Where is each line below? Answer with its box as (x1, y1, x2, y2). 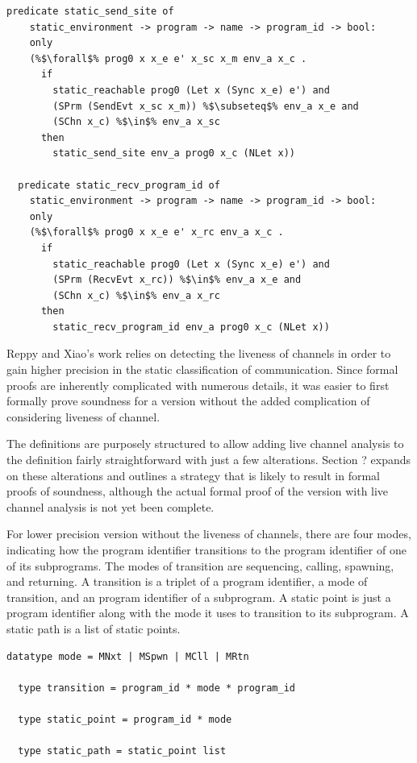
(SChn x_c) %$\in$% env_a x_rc (52, 289, 220, 301)
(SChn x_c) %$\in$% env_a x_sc (52, 116, 220, 128)
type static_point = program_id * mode (18, 713, 232, 725)
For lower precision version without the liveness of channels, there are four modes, (6, 525, 411, 542)
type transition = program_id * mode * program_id (18, 682, 295, 694)
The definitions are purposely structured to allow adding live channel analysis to (6, 435, 404, 452)
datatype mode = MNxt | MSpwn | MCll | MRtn (6, 650, 249, 662)
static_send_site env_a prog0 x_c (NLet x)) (52, 147, 295, 160)
